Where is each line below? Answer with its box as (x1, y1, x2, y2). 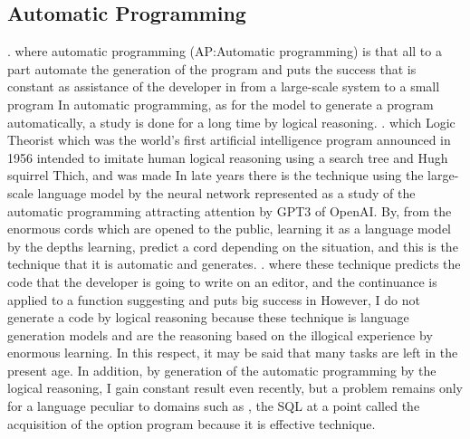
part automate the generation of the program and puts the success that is (7, 59, 417, 78)
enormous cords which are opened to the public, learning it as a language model (7, 219, 451, 238)
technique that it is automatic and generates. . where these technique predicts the (7, 254, 461, 273)
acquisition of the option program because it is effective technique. (7, 414, 376, 433)
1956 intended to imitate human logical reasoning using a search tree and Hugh (7, 148, 448, 167)
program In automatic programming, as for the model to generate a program (7, 94, 434, 113)
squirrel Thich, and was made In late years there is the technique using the (7, 166, 424, 185)
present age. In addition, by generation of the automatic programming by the (7, 360, 436, 379)
